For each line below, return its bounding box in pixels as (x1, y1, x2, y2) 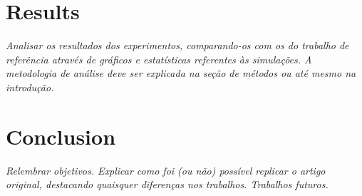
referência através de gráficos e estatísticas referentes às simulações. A (6, 51, 312, 66)
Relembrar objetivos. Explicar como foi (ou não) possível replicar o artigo (6, 163, 326, 177)
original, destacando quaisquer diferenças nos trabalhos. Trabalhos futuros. (6, 177, 329, 192)
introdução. (6, 79, 54, 94)
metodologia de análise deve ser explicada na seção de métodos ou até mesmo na (6, 66, 356, 81)
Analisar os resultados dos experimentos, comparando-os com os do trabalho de (6, 38, 349, 53)
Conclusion (6, 121, 116, 150)
